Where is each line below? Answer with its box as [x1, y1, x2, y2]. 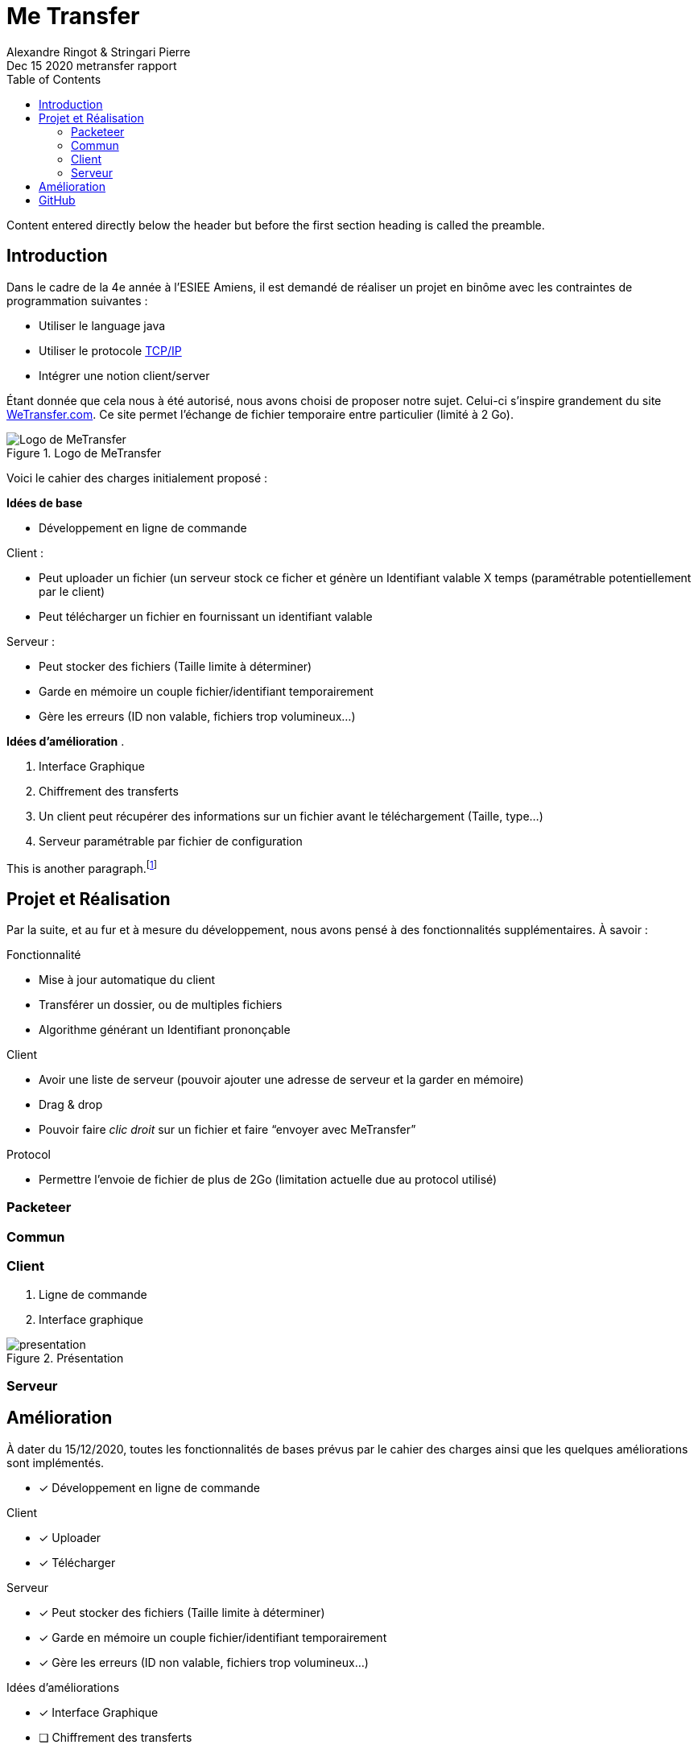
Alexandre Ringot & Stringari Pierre [6, 44, 191, 59]
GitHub [39, 192, 76, 207]
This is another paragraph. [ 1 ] [6, 858, 158, 875]
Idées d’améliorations [6, 1680, 120, 1694]
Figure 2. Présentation [6, 1350, 124, 1365]
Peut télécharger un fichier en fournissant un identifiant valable [39, 609, 373, 623]
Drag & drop [39, 1098, 103, 1112]
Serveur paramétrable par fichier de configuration [39, 833, 303, 848]
